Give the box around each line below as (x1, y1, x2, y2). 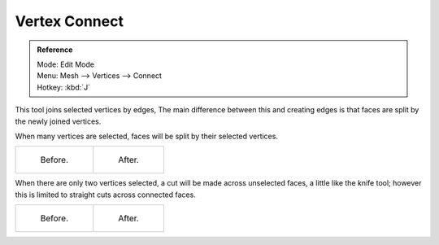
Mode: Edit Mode (37, 59, 95, 69)
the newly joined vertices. (15, 116, 102, 126)
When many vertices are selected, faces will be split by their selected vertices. (15, 131, 278, 141)
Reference (37, 45, 73, 55)
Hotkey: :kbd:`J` (37, 82, 91, 92)
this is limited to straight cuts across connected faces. (15, 190, 197, 199)
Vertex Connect (15, 12, 124, 30)
